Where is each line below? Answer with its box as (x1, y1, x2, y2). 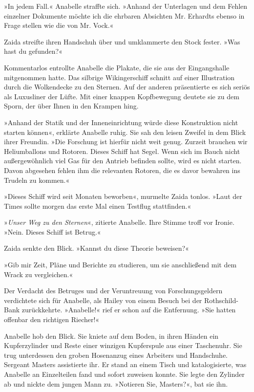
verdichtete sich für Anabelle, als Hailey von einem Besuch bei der (4, 295, 202, 305)
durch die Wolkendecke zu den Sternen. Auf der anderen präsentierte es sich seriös (4, 82, 250, 92)
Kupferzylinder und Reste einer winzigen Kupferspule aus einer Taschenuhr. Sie (4, 340, 242, 350)
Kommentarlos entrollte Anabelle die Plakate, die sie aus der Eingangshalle (4, 62, 230, 72)
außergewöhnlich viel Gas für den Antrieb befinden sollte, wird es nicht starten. (4, 155, 242, 166)
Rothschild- (204, 295, 238, 305)
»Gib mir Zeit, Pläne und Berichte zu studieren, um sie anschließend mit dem (4, 260, 237, 270)
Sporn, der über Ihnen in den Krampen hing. (4, 101, 139, 111)
